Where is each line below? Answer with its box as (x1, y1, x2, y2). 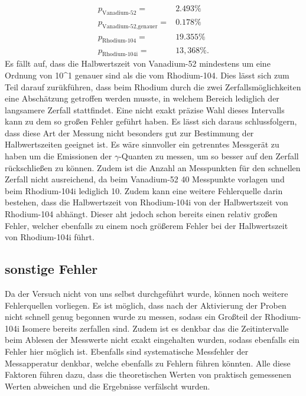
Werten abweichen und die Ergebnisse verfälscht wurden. (5, 379, 210, 392)
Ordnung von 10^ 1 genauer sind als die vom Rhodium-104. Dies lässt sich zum (5, 68, 289, 81)
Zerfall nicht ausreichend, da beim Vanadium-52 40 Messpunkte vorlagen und (5, 173, 285, 185)
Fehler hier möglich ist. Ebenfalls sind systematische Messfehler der (5, 345, 249, 357)
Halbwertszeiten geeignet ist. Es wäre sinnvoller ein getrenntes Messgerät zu (5, 138, 279, 150)
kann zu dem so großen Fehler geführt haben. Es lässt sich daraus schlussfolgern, (5, 115, 297, 127)
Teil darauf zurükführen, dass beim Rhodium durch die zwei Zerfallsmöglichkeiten (5, 80, 301, 93)
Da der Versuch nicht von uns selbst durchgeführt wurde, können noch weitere (5, 287, 288, 300)
